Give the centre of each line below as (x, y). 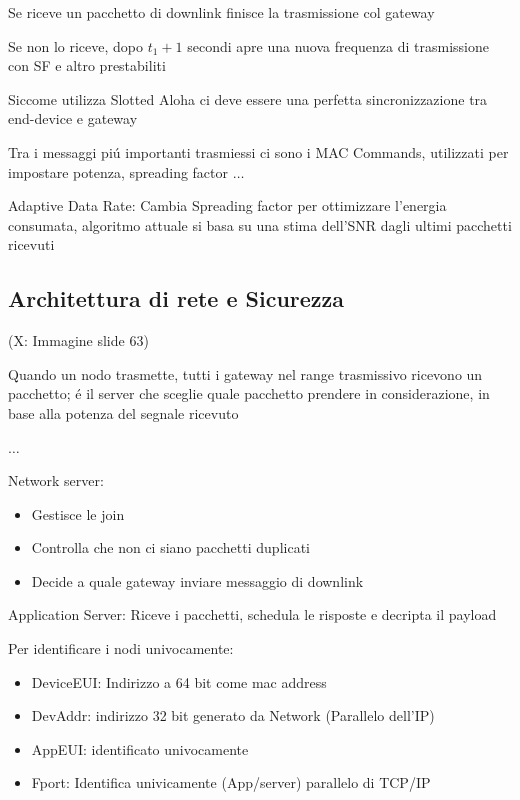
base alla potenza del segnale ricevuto (123, 412)
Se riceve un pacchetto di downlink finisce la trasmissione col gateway (221, 12)
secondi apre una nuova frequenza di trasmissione (338, 45)
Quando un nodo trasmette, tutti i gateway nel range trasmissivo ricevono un (245, 373)
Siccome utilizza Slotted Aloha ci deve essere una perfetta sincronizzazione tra (248, 98)
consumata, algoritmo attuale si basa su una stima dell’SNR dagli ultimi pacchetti (260, 224)
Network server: (56, 480)
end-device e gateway (73, 118)
